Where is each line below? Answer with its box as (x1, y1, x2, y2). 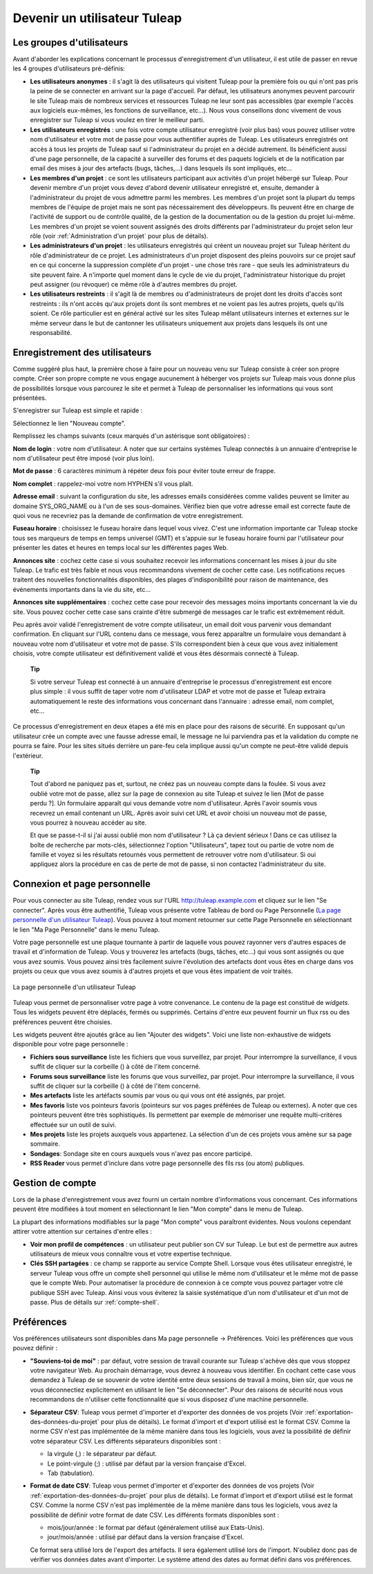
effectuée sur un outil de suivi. (30, 1120, 117, 1129)
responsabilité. (30, 329, 73, 336)
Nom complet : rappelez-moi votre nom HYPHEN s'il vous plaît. (12, 479, 193, 488)
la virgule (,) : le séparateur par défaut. (47, 1450, 157, 1458)
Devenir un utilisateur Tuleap (12, 10, 182, 26)
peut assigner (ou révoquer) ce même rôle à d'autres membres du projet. (30, 280, 238, 289)
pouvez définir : (12, 1344, 58, 1352)
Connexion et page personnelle (12, 878, 151, 890)
